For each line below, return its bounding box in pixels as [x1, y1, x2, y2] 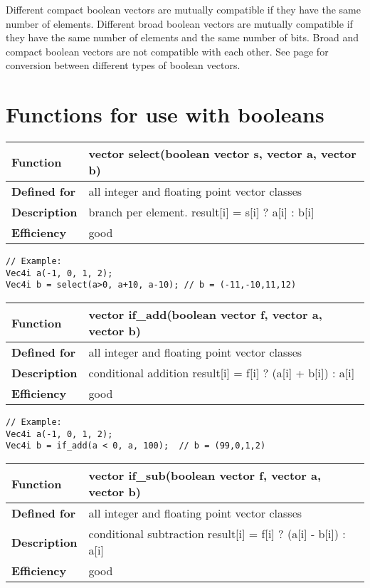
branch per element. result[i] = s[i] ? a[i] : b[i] [88, 204, 314, 221]
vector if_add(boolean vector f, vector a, [88, 306, 322, 323]
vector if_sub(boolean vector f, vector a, [88, 467, 322, 484]
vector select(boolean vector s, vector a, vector [88, 145, 356, 162]
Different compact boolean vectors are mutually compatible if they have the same [6, 2, 361, 16]
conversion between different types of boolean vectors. [6, 58, 240, 73]
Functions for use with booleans [6, 100, 324, 129]
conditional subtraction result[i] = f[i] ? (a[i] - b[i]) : [88, 525, 346, 542]
